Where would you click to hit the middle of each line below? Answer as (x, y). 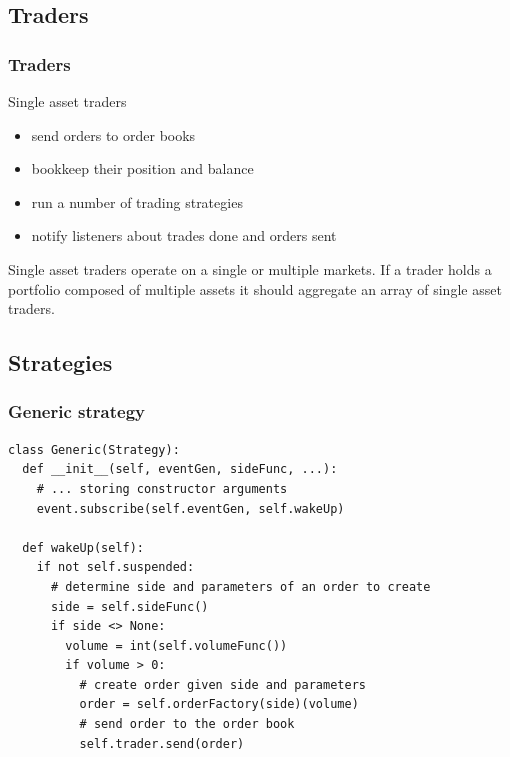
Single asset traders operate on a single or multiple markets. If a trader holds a (250, 268)
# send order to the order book (187, 724)
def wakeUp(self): (83, 547)
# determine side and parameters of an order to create (240, 586)
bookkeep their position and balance (142, 168)
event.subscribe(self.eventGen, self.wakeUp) (190, 508)
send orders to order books (113, 134)
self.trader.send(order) (162, 743)
